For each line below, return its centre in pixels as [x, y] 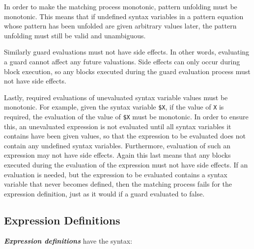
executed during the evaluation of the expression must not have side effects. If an [126, 165]
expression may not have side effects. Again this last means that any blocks [117, 155]
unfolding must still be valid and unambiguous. [75, 35]
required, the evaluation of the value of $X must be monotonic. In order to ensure [126, 116]
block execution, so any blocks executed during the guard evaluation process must [127, 71]
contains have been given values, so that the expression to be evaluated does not [125, 136]
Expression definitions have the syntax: [68, 240]
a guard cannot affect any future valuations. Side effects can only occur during [122, 61]
